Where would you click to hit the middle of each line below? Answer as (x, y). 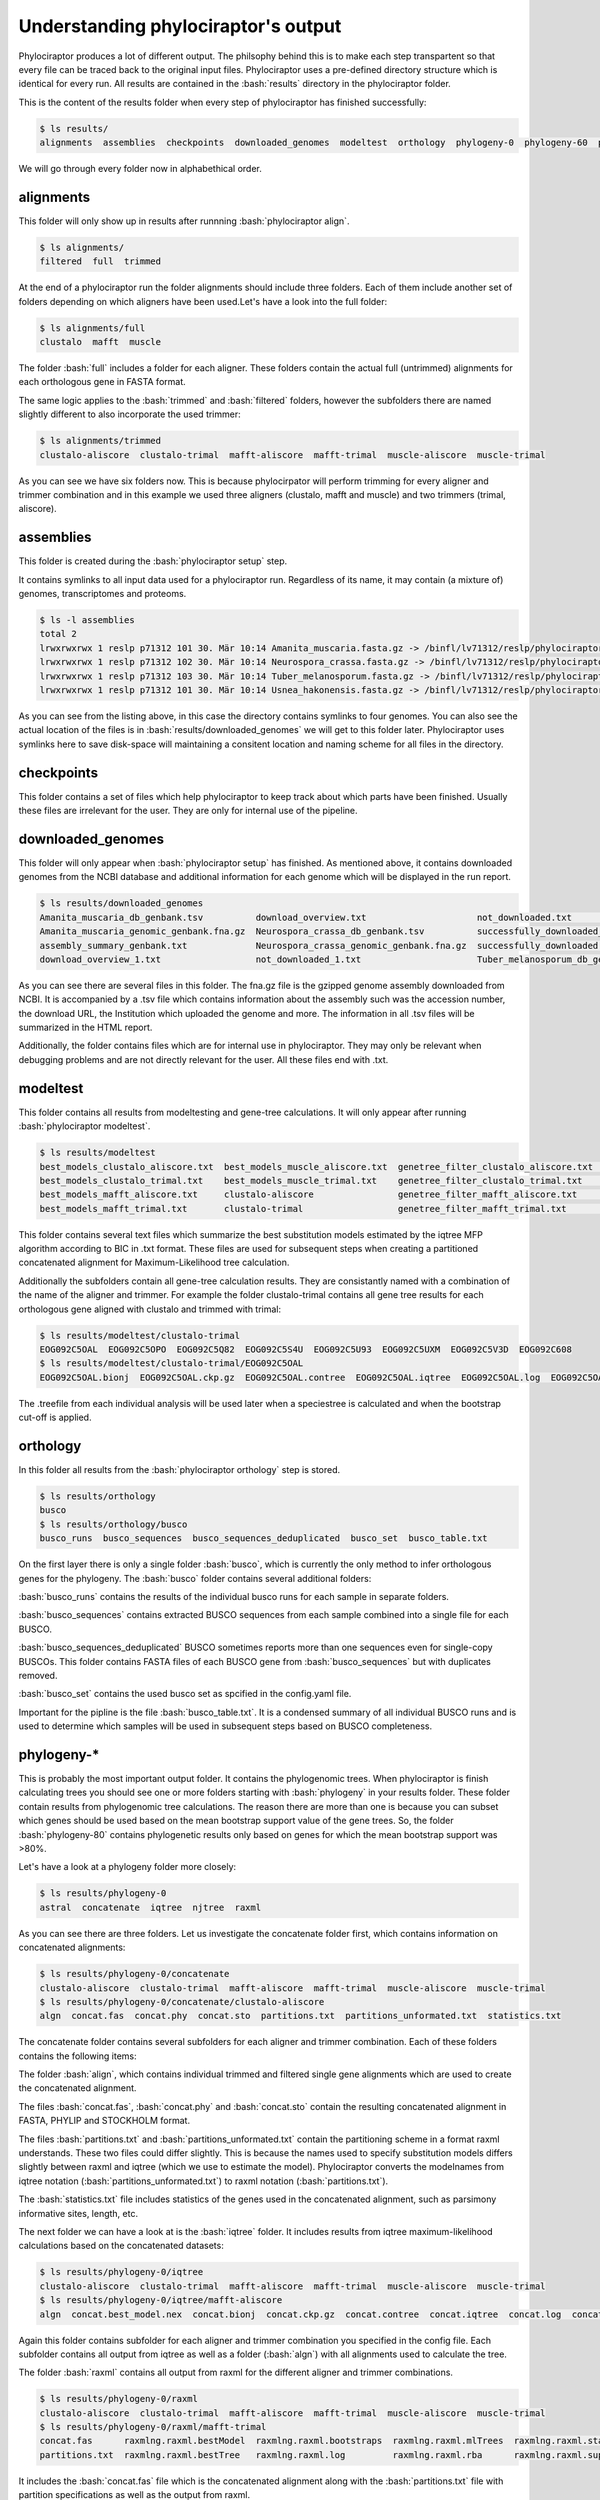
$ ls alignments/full (92, 328)
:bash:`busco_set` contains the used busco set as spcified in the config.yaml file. (185, 1694)
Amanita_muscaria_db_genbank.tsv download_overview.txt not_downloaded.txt (305, 917)
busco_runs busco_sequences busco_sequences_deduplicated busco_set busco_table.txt (264, 1538)
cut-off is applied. (55, 1417)
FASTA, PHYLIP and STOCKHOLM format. (104, 2121)
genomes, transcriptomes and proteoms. (102, 594)
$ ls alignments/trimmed (100, 441)
